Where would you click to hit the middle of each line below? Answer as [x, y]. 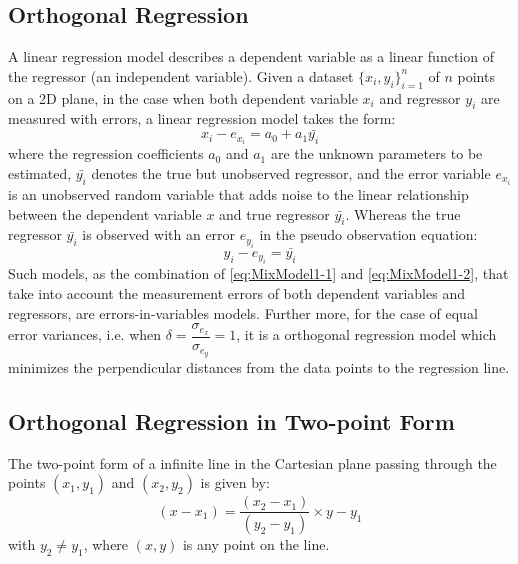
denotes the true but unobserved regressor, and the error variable [291, 172]
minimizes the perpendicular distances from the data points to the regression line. [259, 366]
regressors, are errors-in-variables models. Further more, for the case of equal [243, 312]
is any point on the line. [256, 544]
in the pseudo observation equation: [368, 234]
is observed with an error [159, 234]
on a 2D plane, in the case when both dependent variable [183, 97]
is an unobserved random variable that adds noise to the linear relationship [238, 193]
